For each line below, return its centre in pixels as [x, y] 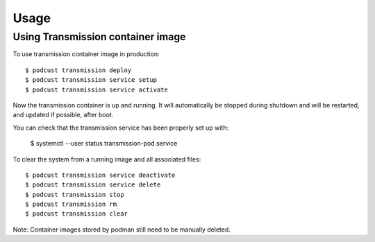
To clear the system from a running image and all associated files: [107, 159]
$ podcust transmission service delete [93, 185]
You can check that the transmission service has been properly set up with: [121, 128]
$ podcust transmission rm [71, 204]
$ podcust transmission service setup [91, 80]
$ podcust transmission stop [75, 195]
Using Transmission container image [99, 37]
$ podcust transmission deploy [78, 70]
